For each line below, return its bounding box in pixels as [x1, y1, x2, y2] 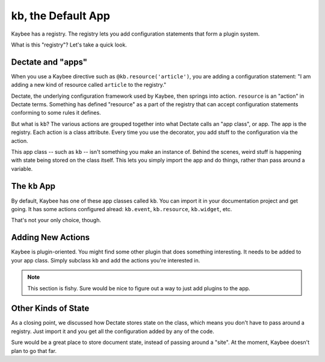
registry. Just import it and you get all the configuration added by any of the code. [11, 328, 215, 335]
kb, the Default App [11, 9, 111, 22]
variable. [11, 165, 33, 172]
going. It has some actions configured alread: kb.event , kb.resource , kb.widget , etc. [11, 206, 232, 213]
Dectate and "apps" [11, 57, 87, 67]
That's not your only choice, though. [11, 217, 102, 224]
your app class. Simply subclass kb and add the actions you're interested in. [11, 256, 200, 264]
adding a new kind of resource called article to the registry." [11, 81, 167, 89]
